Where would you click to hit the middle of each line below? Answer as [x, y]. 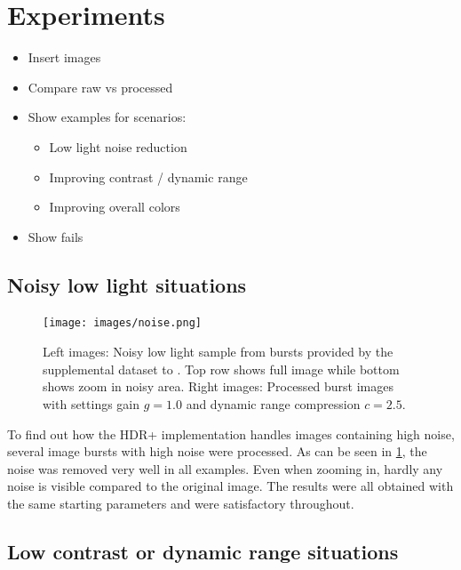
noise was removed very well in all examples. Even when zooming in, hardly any [225, 468]
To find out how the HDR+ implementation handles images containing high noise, [231, 434]
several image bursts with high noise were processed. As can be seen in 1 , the [217, 451]
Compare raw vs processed [100, 87]
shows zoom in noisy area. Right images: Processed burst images [219, 386]
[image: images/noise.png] [122, 323]
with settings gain [91, 403]
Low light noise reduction [118, 146]
